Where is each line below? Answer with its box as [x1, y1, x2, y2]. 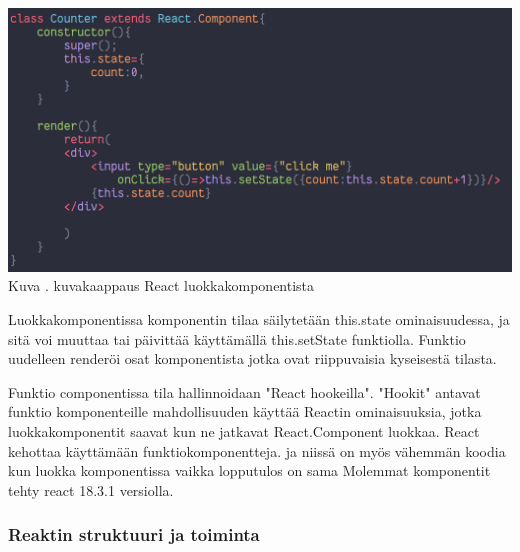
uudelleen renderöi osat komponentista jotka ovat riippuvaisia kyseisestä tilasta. [8, 348, 497, 369]
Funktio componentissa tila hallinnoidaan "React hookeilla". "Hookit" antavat [8, 381, 481, 402]
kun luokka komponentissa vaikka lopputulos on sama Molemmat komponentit [8, 460, 491, 481]
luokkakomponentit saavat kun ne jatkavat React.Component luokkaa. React [8, 420, 480, 441]
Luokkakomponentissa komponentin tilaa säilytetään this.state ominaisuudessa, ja [8, 309, 510, 329]
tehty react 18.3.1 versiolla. [8, 479, 174, 500]
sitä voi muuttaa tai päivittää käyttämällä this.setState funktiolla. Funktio [8, 328, 466, 349]
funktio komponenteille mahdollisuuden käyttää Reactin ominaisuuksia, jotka [8, 401, 482, 422]
